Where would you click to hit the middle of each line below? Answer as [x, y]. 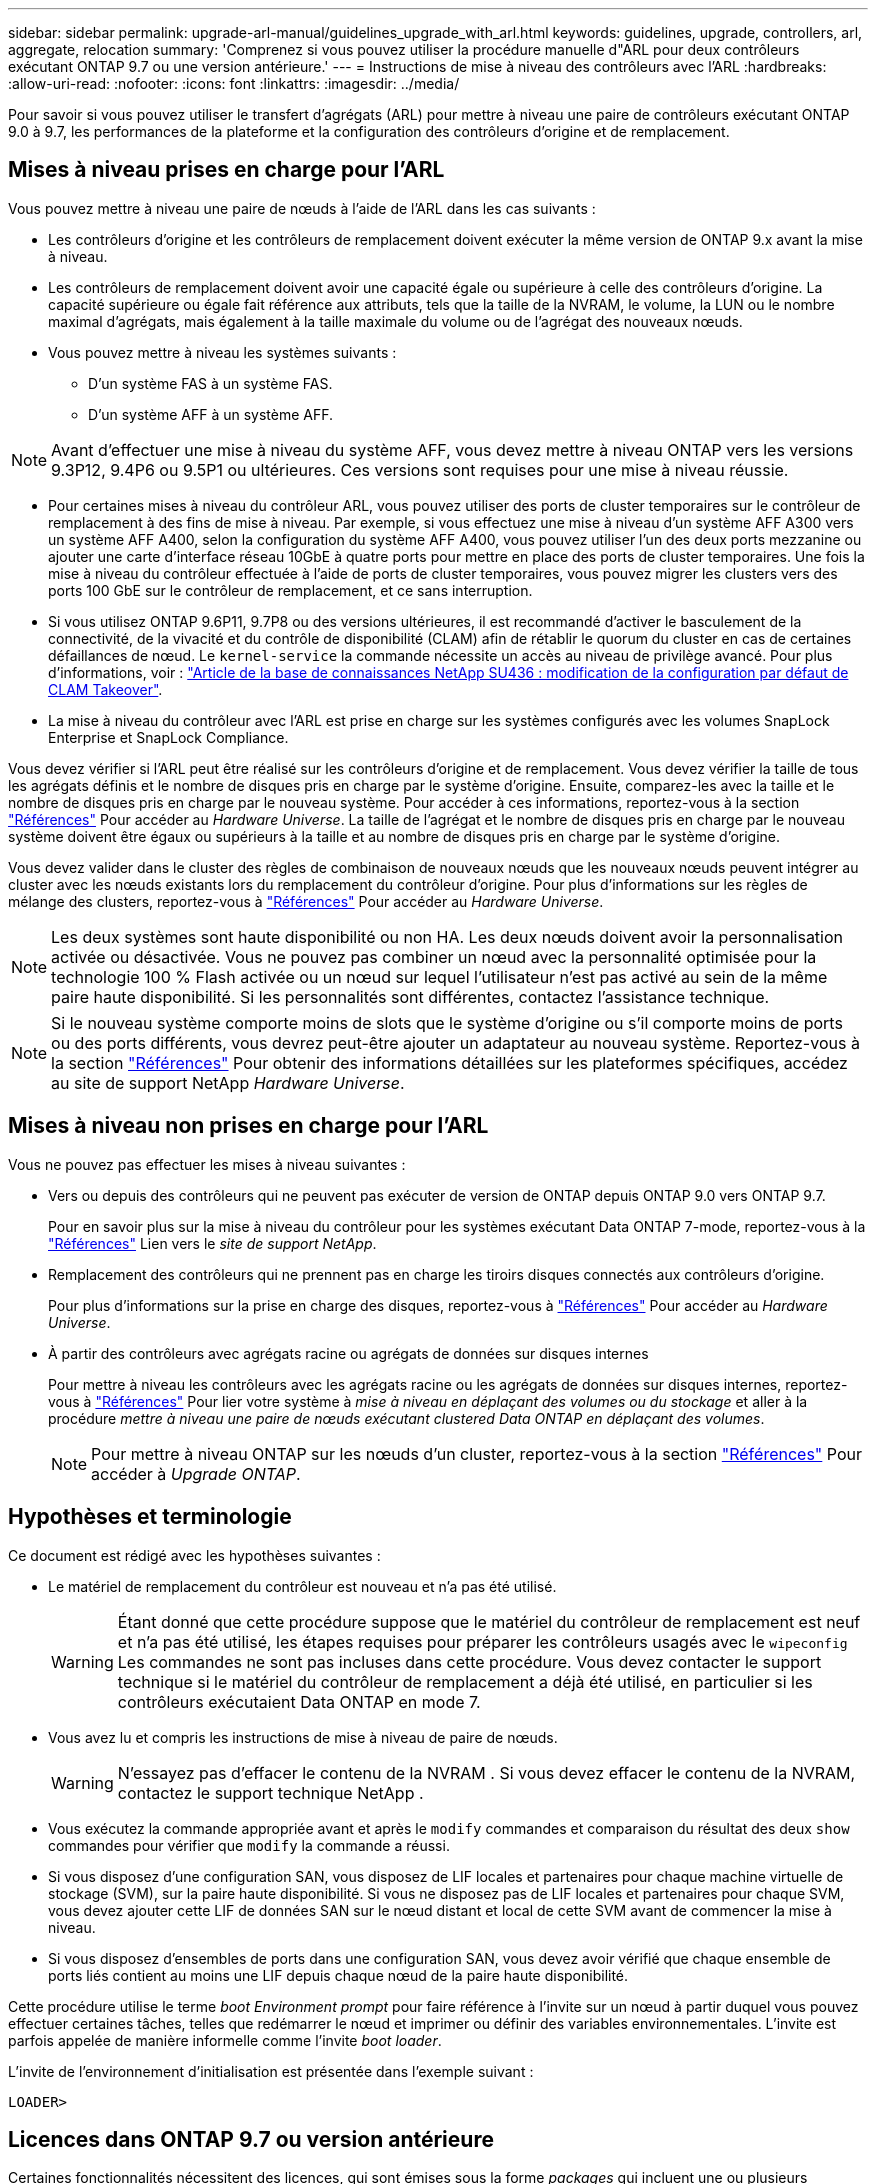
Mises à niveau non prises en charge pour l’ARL [248, 1126]
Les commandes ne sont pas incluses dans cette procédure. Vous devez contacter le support [469, 1661]
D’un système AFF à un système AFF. [211, 414]
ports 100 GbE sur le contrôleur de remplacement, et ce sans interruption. [290, 590]
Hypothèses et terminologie [150, 1517]
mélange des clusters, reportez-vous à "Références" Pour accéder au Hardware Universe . [306, 901]
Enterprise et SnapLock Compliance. [168, 737]
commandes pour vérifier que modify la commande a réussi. [249, 1845]
